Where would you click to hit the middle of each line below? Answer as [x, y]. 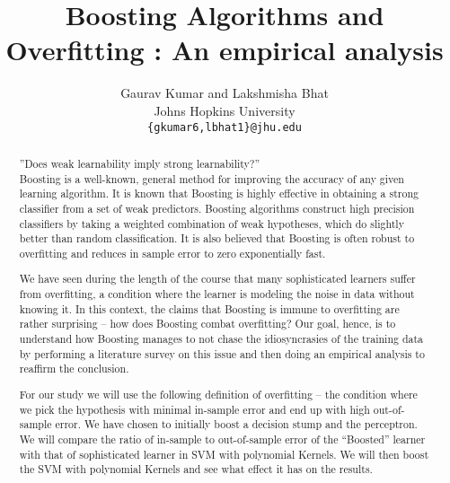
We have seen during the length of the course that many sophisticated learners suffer [217, 279]
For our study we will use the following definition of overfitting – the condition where [218, 394]
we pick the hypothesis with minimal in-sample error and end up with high [194, 409]
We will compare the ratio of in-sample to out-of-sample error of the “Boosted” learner [222, 439]
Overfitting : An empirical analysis [225, 50]
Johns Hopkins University [225, 110]
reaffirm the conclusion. [74, 369]
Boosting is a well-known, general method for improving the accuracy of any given [212, 178]
